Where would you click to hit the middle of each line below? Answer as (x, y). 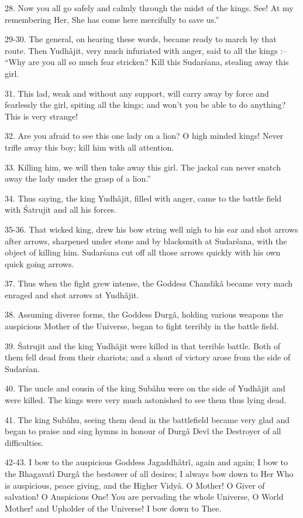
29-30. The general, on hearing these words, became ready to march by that (141, 39)
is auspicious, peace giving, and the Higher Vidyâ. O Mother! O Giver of (135, 485)
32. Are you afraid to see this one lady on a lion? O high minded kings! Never (144, 136)
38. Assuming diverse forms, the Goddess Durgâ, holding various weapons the (144, 314)
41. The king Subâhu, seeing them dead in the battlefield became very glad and (147, 419)
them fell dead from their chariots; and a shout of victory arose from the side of (148, 357)
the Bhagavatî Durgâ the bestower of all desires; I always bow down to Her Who (149, 473)
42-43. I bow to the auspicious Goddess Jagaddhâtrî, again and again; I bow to (147, 462)
